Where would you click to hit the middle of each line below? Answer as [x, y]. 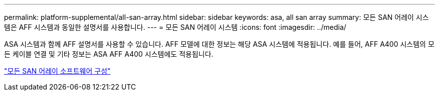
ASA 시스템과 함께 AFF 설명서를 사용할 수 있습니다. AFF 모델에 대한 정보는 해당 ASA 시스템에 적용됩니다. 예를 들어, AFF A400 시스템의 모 [219, 44]
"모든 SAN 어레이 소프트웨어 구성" [57, 71]
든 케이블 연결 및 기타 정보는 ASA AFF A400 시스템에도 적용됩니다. [109, 54]
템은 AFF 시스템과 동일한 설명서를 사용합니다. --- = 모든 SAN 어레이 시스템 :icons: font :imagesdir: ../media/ [175, 27]
